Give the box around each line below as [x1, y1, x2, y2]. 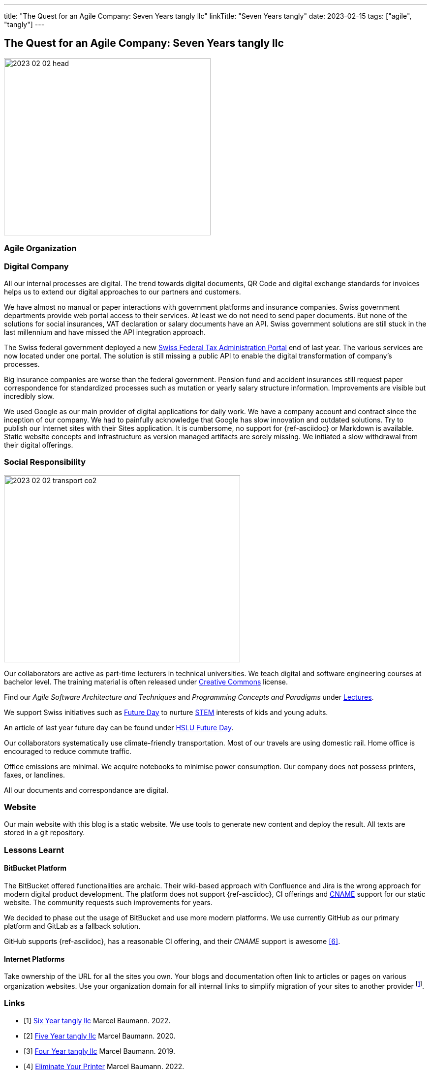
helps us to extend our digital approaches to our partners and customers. [4, 287, 241, 296]
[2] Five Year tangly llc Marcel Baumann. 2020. [24, 1031, 176, 1040]
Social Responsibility [4, 457, 86, 467]
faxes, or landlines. [4, 770, 65, 779]
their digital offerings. [4, 440, 73, 449]
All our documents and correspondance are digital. [4, 785, 168, 794]
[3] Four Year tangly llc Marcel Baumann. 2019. [24, 1046, 175, 1055]
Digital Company [4, 261, 69, 271]
